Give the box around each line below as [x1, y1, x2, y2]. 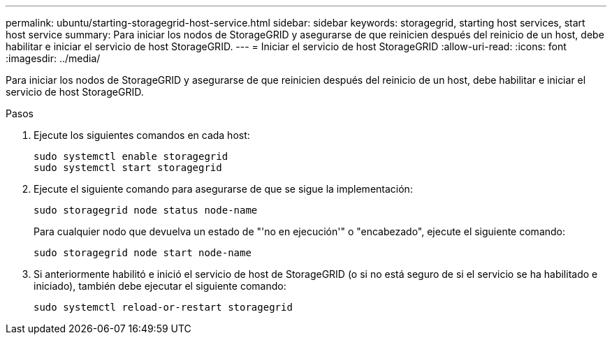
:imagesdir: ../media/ [6, 52, 101, 64]
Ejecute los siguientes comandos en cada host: [34, 129, 250, 141]
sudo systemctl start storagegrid [34, 162, 222, 173]
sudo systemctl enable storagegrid [34, 151, 228, 162]
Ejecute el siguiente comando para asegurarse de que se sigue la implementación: [34, 183, 413, 195]
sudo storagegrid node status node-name [34, 205, 258, 216]
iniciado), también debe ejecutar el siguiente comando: [34, 280, 286, 292]
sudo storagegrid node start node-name [34, 247, 252, 258]
